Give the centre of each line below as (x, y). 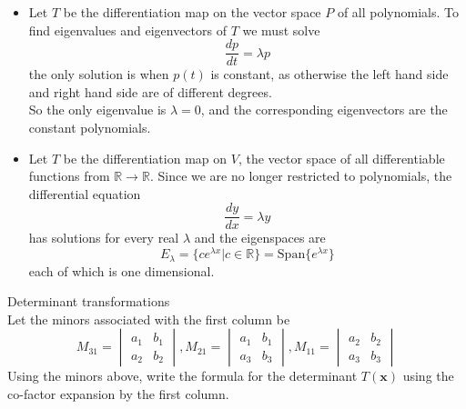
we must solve (281, 30)
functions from (69, 176)
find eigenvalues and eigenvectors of (127, 30)
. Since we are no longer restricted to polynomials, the (301, 176)
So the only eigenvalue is (97, 110)
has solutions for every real (104, 238)
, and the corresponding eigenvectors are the (324, 110)
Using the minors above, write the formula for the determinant (182, 376)
